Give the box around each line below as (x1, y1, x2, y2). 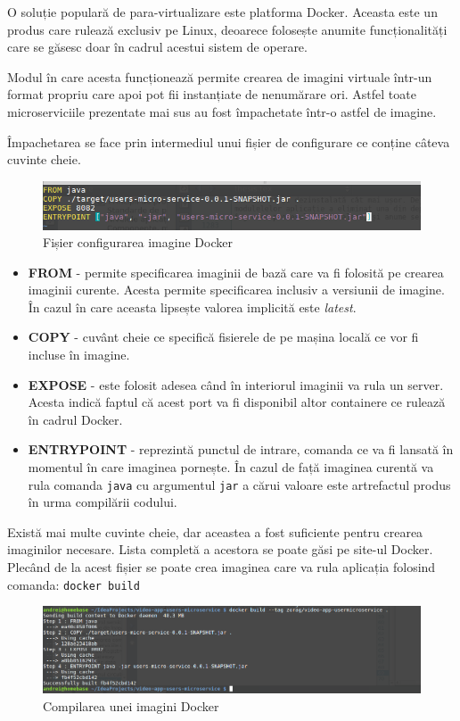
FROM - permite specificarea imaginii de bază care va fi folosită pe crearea (28, 262, 444, 281)
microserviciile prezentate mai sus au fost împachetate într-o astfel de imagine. (7, 102, 437, 120)
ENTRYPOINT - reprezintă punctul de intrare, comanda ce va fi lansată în (28, 440, 454, 459)
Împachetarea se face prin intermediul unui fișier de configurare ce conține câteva (7, 132, 450, 151)
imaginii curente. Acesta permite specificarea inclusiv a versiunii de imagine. (28, 280, 445, 299)
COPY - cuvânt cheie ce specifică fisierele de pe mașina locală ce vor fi (28, 327, 419, 346)
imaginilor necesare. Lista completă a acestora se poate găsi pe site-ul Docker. (7, 540, 433, 559)
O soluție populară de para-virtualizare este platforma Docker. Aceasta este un (7, 3, 438, 21)
